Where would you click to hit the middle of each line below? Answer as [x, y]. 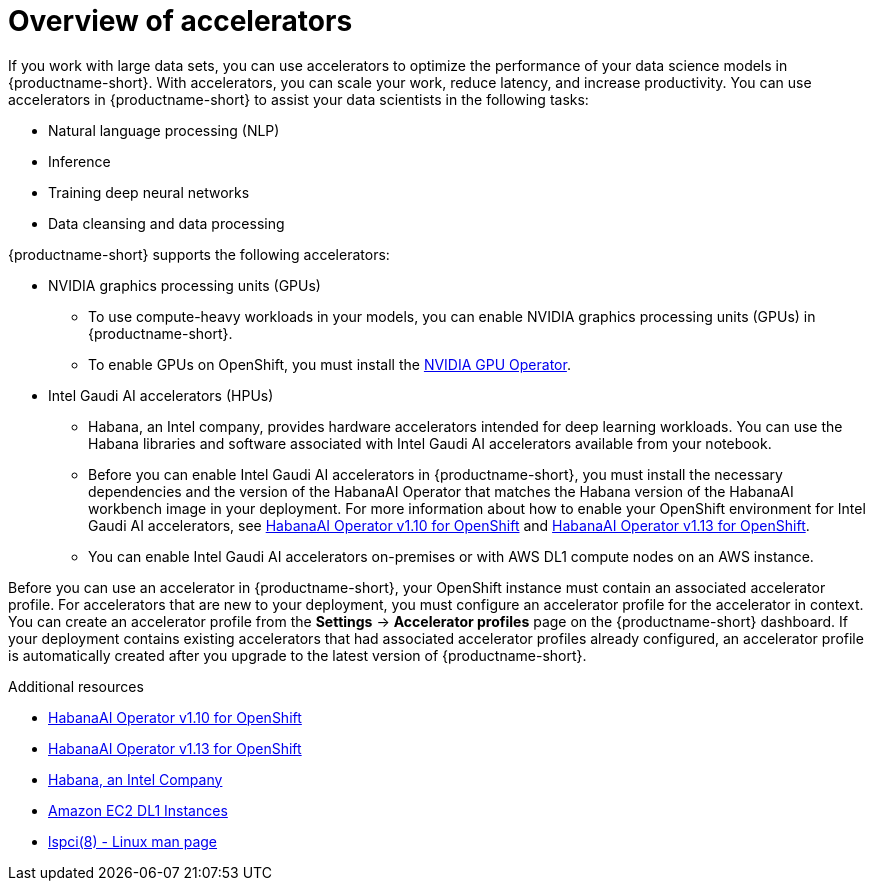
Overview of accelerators [180, 21]
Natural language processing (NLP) [164, 130]
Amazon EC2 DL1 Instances [138, 810]
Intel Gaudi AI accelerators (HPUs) [161, 395]
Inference [79, 161]
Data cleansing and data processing [166, 223]
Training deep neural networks [149, 192]
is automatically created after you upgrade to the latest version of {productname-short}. [297, 655]
